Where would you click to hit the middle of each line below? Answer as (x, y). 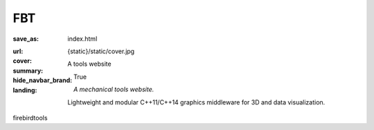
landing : (25, 90)
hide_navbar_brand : (43, 80)
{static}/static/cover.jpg (101, 51)
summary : (28, 71)
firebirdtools (30, 118)
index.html (82, 39)
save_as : (26, 39)
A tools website (89, 64)
